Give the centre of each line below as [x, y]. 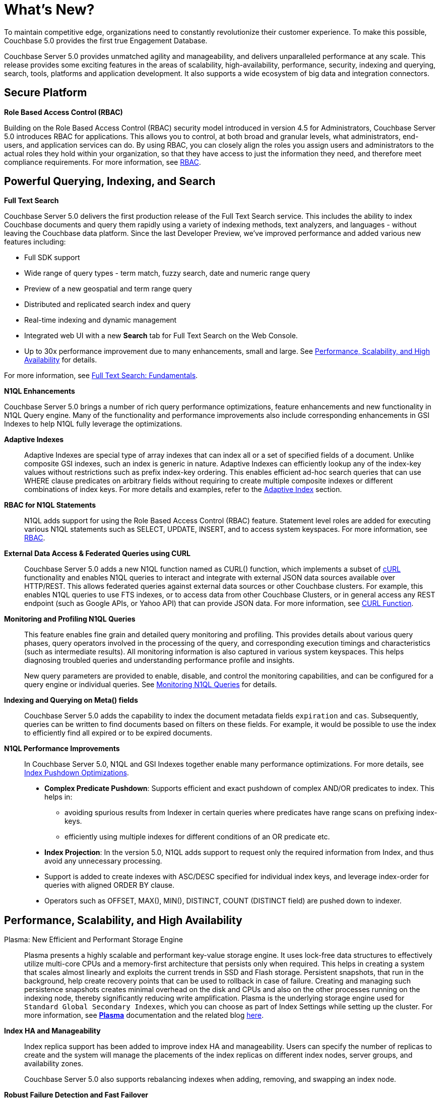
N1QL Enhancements [40, 391]
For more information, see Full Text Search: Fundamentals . [101, 376]
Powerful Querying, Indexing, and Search [110, 181]
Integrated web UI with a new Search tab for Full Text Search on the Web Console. [161, 336]
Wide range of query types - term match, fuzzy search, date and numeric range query [167, 273]
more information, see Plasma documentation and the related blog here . [144, 1015]
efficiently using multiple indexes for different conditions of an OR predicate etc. [197, 837]
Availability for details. [61, 360]
